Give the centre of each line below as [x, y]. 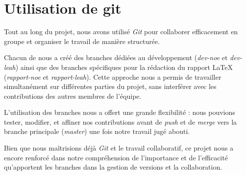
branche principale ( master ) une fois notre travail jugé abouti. [97, 131]
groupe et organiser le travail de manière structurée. [82, 41]
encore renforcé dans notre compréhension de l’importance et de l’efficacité [116, 157]
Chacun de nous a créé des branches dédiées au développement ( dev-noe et [116, 57]
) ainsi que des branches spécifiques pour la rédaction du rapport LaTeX [124, 67]
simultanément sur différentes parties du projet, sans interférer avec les [110, 86]
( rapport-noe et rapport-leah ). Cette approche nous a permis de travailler [113, 77]
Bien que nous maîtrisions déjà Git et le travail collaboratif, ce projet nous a [119, 148]
